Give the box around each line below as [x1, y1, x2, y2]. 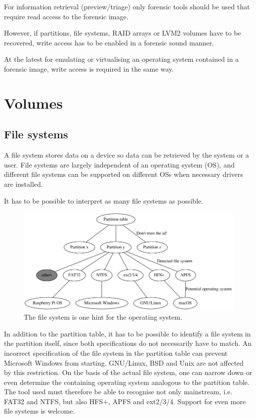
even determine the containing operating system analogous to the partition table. [4, 377, 250, 387]
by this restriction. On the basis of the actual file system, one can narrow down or [4, 367, 253, 377]
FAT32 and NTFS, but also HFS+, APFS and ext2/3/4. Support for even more [4, 396, 246, 406]
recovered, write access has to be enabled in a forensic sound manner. [4, 37, 214, 47]
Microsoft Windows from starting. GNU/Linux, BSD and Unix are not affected [4, 357, 244, 368]
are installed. [4, 178, 43, 189]
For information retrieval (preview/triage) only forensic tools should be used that [4, 1, 250, 11]
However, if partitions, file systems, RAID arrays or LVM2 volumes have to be [4, 28, 241, 38]
